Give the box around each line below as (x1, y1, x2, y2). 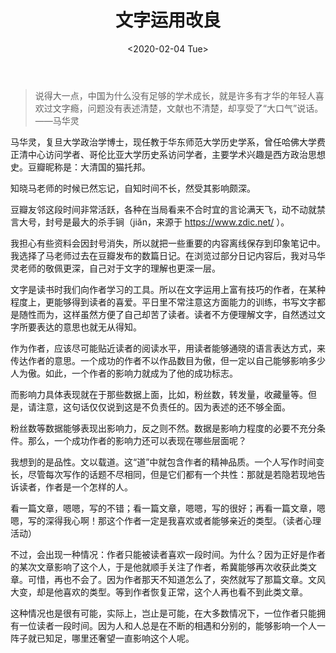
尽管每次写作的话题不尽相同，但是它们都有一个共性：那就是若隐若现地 (27, 468, 317, 480)
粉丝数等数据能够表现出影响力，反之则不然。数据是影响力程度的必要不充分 (10, 422, 317, 434)
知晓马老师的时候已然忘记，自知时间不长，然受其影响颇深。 (10, 182, 256, 194)
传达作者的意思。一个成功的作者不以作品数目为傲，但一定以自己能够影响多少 (10, 354, 326, 366)
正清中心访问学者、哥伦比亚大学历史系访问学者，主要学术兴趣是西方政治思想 (10, 148, 326, 160)
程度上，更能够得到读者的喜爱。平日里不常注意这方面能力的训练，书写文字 (10, 296, 317, 308)
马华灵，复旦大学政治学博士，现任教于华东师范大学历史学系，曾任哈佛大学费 (10, 136, 326, 148)
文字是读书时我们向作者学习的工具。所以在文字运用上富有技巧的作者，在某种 (10, 283, 326, 295)
